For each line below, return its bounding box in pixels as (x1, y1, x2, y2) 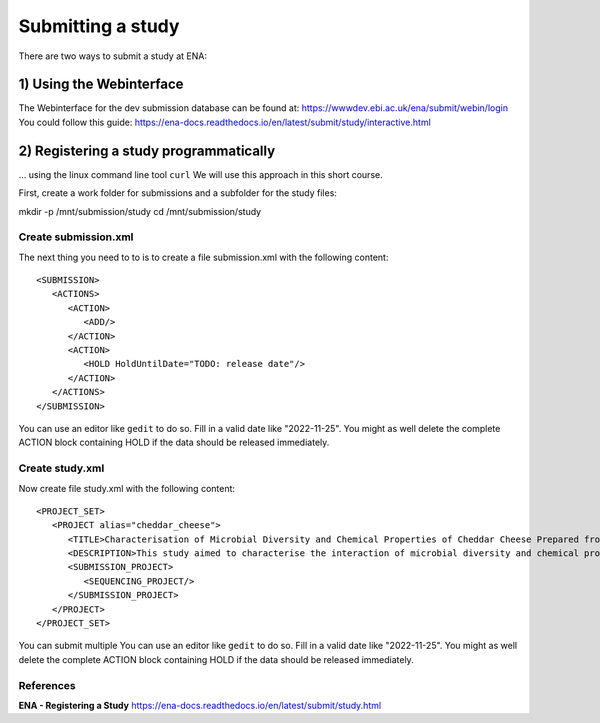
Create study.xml (18, 461, 105, 475)
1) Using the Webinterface (18, 76, 184, 93)
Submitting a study (18, 15, 180, 37)
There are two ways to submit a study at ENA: (18, 50, 207, 62)
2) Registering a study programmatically (18, 142, 276, 159)
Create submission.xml (18, 230, 134, 244)
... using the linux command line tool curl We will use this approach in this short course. (18, 168, 384, 180)
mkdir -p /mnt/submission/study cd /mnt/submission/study (18, 205, 262, 217)
